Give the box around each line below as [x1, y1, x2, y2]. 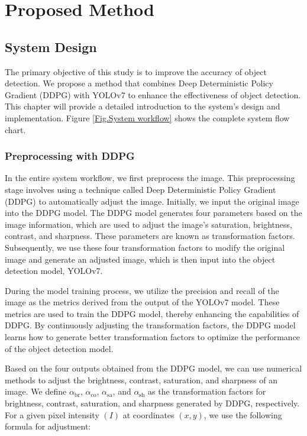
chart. [5, 123, 26, 135]
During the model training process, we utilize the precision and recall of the [5, 284, 279, 296]
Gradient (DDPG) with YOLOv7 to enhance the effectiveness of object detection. [5, 88, 301, 101]
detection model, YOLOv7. [5, 264, 103, 277]
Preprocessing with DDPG [5, 148, 135, 163]
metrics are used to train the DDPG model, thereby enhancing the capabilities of [5, 307, 299, 319]
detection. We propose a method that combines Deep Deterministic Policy [5, 77, 273, 89]
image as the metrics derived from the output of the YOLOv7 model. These [5, 296, 280, 308]
